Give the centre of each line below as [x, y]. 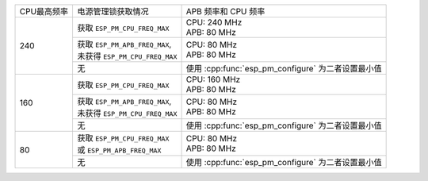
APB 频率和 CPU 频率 [225, 12]
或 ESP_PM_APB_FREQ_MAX [119, 150]
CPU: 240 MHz [214, 22]
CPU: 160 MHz [213, 79]
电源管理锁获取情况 [113, 12]
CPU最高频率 [44, 12]
